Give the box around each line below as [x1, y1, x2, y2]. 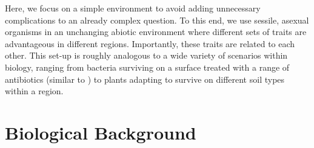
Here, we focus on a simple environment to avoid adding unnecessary [5, 2, 261, 14]
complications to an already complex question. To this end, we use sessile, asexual [5, 13, 309, 26]
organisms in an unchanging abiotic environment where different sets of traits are [5, 25, 307, 38]
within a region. [5, 85, 64, 97]
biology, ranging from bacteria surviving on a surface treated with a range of [5, 60, 290, 73]
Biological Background [5, 120, 196, 144]
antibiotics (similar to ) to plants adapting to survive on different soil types [5, 72, 285, 85]
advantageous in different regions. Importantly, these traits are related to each [5, 37, 295, 50]
